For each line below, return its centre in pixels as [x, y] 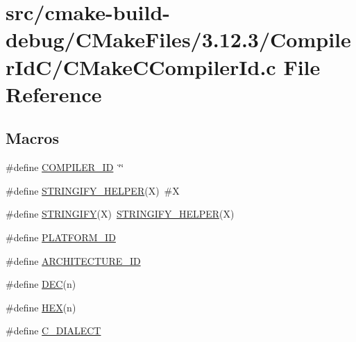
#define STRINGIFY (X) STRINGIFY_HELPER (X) [120, 214]
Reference [54, 93]
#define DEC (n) [41, 284]
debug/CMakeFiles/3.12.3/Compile [178, 39]
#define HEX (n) [41, 307]
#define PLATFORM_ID [61, 237]
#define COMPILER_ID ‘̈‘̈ [65, 167]
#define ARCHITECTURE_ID [73, 260]
